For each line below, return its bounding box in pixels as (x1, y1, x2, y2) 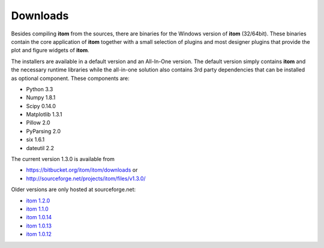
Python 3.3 (26, 85, 53, 92)
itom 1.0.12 (26, 231, 52, 238)
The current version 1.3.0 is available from (11, 156, 115, 163)
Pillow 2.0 (26, 119, 50, 126)
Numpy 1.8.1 (26, 94, 56, 101)
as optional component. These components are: (11, 74, 130, 82)
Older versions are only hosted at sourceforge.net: (11, 186, 136, 193)
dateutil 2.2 (26, 144, 54, 151)
